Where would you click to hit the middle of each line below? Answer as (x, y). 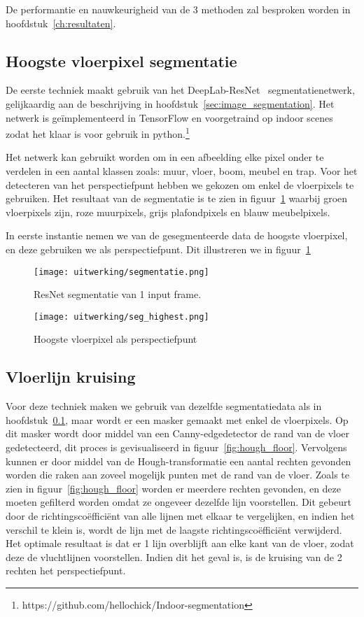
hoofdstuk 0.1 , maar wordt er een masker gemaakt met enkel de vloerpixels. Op (177, 419)
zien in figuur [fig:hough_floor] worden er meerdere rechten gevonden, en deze (174, 488)
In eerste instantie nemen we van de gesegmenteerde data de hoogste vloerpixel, (177, 235)
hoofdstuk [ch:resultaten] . (61, 23)
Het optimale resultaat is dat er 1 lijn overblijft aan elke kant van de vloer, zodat (180, 543)
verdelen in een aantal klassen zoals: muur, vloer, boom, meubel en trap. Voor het (182, 171)
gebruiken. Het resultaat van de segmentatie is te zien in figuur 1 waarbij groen (177, 198)
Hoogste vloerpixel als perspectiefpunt (115, 339)
